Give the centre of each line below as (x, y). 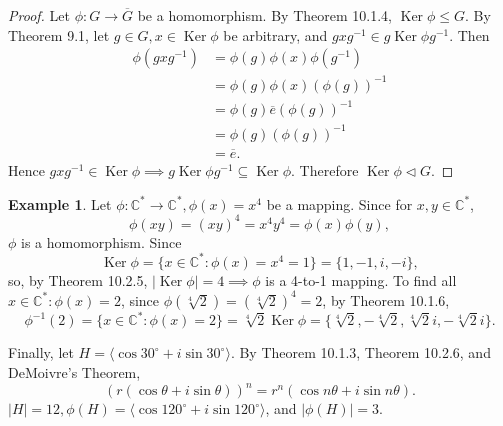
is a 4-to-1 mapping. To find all (361, 279)
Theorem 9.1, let (59, 34)
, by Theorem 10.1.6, (386, 299)
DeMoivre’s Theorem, (74, 372)
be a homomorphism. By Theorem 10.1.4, (264, 15)
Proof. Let (39, 15)
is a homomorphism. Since (101, 241)
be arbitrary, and (275, 34)
